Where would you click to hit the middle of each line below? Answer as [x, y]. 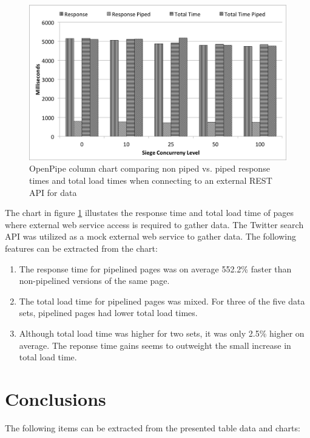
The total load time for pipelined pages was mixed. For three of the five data [162, 301]
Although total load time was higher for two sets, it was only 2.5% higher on [162, 333]
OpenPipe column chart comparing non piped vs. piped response [150, 168]
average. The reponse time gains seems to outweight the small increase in [155, 345]
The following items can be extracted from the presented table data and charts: [153, 427]
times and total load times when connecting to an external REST [151, 180]
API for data [53, 192]
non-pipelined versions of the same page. [94, 281]
